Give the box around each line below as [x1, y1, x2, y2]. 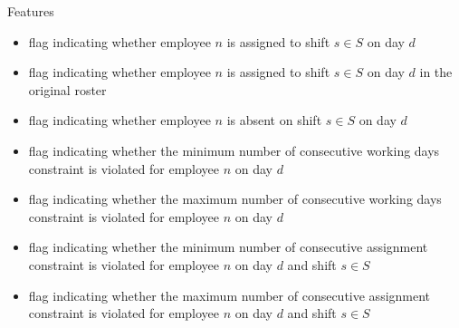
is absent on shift [226, 111, 322, 130]
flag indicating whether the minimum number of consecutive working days [28, 140, 440, 159]
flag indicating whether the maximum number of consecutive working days [28, 189, 442, 208]
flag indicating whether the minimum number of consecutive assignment [28, 237, 428, 256]
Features [7, 2, 54, 20]
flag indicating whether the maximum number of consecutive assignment [28, 285, 431, 304]
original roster [28, 80, 107, 99]
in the [419, 63, 453, 82]
